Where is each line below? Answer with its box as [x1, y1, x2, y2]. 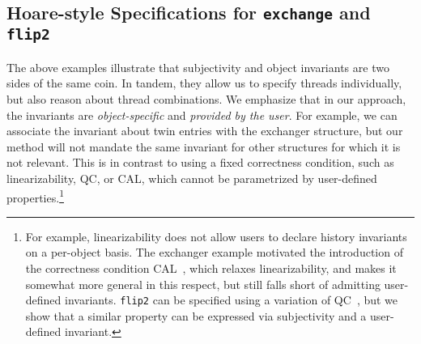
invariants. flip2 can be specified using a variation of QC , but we [65, 291, 398, 308]
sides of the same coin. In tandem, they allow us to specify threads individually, [6, 74, 402, 91]
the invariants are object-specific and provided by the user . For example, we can [6, 106, 398, 123]
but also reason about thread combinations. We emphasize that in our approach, [6, 90, 406, 107]
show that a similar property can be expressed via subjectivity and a [25, 307, 367, 324]
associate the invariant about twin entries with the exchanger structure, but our [6, 122, 403, 139]
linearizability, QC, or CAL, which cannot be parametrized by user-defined [6, 169, 377, 186]
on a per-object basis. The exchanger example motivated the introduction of [25, 244, 403, 261]
